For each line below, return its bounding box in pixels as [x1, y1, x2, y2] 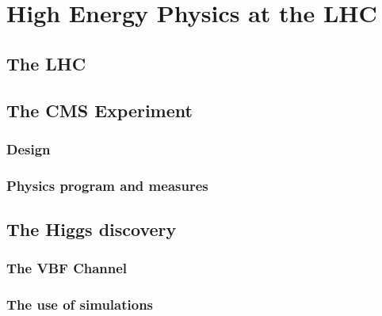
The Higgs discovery [6, 217, 177, 242]
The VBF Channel [6, 258, 128, 278]
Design [6, 139, 51, 158]
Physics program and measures [6, 175, 208, 195]
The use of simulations [6, 295, 154, 314]
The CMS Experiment [6, 97, 193, 122]
